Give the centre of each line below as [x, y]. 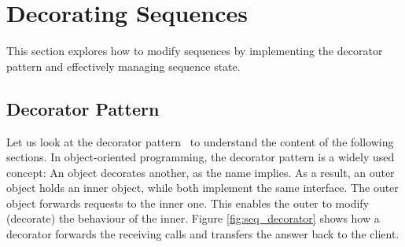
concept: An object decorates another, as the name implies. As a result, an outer [201, 172]
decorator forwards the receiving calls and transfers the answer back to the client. [203, 234]
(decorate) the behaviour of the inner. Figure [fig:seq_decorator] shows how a [193, 218]
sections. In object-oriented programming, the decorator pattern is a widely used [201, 157]
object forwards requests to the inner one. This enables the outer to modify [188, 203]
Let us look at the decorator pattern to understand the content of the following [200, 141]
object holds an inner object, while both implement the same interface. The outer [202, 188]
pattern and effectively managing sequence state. [123, 66]
